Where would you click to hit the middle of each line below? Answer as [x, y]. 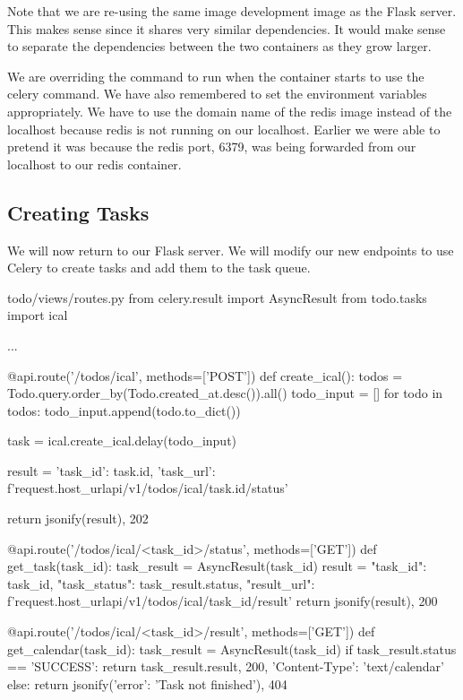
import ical [38, 315]
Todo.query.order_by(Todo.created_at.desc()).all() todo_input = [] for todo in [225, 393]
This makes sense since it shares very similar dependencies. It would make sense [227, 28]
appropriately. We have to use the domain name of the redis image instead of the [230, 111]
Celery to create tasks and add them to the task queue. [159, 268]
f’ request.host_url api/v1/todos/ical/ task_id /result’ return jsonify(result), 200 [223, 601]
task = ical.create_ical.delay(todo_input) [122, 441]
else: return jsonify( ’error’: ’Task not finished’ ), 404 [147, 683]
